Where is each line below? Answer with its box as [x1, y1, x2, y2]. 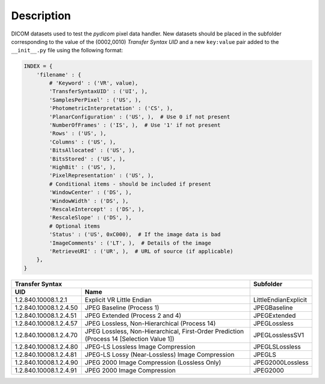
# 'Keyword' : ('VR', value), [49, 80, 138, 87]
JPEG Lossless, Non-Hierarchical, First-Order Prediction [84, 327, 244, 335]
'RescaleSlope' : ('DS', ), [49, 214, 132, 221]
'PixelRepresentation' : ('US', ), [49, 172, 155, 179]
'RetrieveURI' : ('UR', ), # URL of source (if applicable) [49, 248, 234, 255]
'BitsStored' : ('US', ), [49, 155, 126, 162]
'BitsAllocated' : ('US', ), [49, 147, 135, 154]
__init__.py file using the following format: [11, 47, 123, 54]
